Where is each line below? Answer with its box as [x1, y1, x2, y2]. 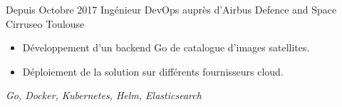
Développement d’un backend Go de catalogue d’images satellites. [22, 40, 310, 55]
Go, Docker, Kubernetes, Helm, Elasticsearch [6, 88, 202, 103]
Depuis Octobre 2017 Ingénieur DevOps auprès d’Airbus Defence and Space [6, 2, 337, 16]
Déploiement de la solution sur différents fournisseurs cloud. [22, 63, 284, 78]
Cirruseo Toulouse [6, 16, 85, 31]
